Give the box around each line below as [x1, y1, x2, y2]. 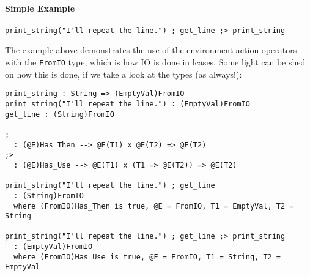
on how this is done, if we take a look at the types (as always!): [5, 67, 242, 80]
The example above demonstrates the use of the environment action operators [5, 43, 297, 56]
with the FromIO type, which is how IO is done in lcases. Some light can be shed [5, 56, 306, 69]
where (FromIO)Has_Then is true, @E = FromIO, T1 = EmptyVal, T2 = [13, 201, 294, 211]
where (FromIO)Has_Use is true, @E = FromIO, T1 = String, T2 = [13, 252, 281, 261]
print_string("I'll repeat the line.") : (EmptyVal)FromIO [5, 99, 250, 108]
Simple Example [5, 1, 75, 14]
